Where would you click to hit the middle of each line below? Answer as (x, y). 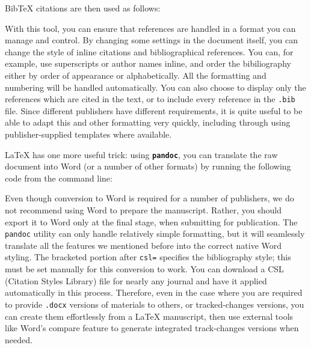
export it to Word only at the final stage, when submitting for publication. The (151, 221)
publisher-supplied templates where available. (88, 134)
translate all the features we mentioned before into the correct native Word (143, 245)
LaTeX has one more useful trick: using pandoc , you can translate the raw (141, 154)
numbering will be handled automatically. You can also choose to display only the (155, 87)
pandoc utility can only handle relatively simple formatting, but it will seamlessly (155, 234)
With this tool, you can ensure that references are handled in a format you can (150, 28)
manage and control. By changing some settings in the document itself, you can (152, 40)
